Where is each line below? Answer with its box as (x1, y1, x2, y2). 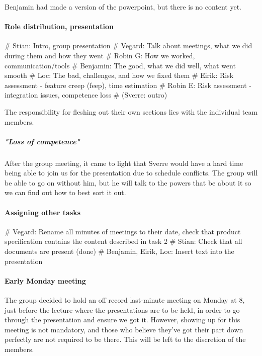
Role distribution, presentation (5, 21, 114, 32)
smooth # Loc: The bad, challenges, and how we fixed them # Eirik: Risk (5, 70, 234, 80)
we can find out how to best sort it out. (5, 187, 126, 198)
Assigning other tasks (5, 207, 81, 217)
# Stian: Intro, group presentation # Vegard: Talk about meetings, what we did (5, 40, 252, 51)
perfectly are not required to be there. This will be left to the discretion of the (5, 334, 246, 344)
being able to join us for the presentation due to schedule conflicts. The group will (5, 167, 258, 178)
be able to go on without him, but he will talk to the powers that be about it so (5, 177, 251, 188)
